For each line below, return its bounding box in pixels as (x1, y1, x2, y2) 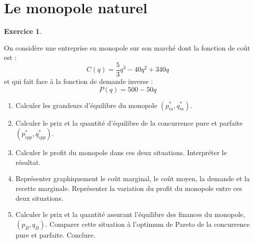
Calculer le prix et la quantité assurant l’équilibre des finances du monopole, (15, 209, 245, 219)
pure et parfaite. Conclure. (15, 229, 96, 240)
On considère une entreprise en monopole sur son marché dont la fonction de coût (4, 42, 250, 53)
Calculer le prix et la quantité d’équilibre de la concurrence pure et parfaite (15, 117, 243, 128)
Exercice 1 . (4, 26, 42, 36)
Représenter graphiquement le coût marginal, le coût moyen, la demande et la (15, 173, 250, 184)
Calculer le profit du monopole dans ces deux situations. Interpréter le (15, 147, 227, 158)
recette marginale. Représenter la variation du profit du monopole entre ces (15, 183, 242, 193)
